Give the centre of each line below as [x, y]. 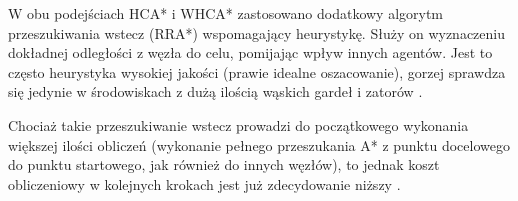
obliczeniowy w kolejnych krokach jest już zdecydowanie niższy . [204, 183]
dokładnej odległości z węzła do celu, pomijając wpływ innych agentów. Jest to [250, 52]
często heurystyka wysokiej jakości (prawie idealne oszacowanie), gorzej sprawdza [257, 71]
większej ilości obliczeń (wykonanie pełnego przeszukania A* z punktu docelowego [259, 144]
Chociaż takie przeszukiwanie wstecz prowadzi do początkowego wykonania [238, 124]
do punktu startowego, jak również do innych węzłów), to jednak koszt [224, 164]
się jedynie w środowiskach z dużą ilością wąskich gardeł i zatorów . [215, 91]
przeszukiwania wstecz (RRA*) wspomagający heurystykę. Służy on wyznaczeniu [256, 32]
